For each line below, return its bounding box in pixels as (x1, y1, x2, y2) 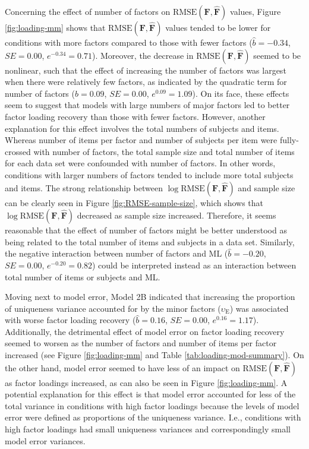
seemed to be (253, 49, 301, 61)
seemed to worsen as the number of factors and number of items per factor (5, 337, 277, 349)
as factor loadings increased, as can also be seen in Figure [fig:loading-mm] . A (5, 376, 288, 388)
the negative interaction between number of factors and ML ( (5, 247, 228, 260)
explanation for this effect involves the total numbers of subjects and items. (5, 122, 279, 134)
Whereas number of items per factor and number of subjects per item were (5, 134, 278, 146)
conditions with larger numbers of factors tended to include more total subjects (5, 168, 294, 181)
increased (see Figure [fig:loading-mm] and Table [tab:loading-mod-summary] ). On (5, 349, 304, 361)
